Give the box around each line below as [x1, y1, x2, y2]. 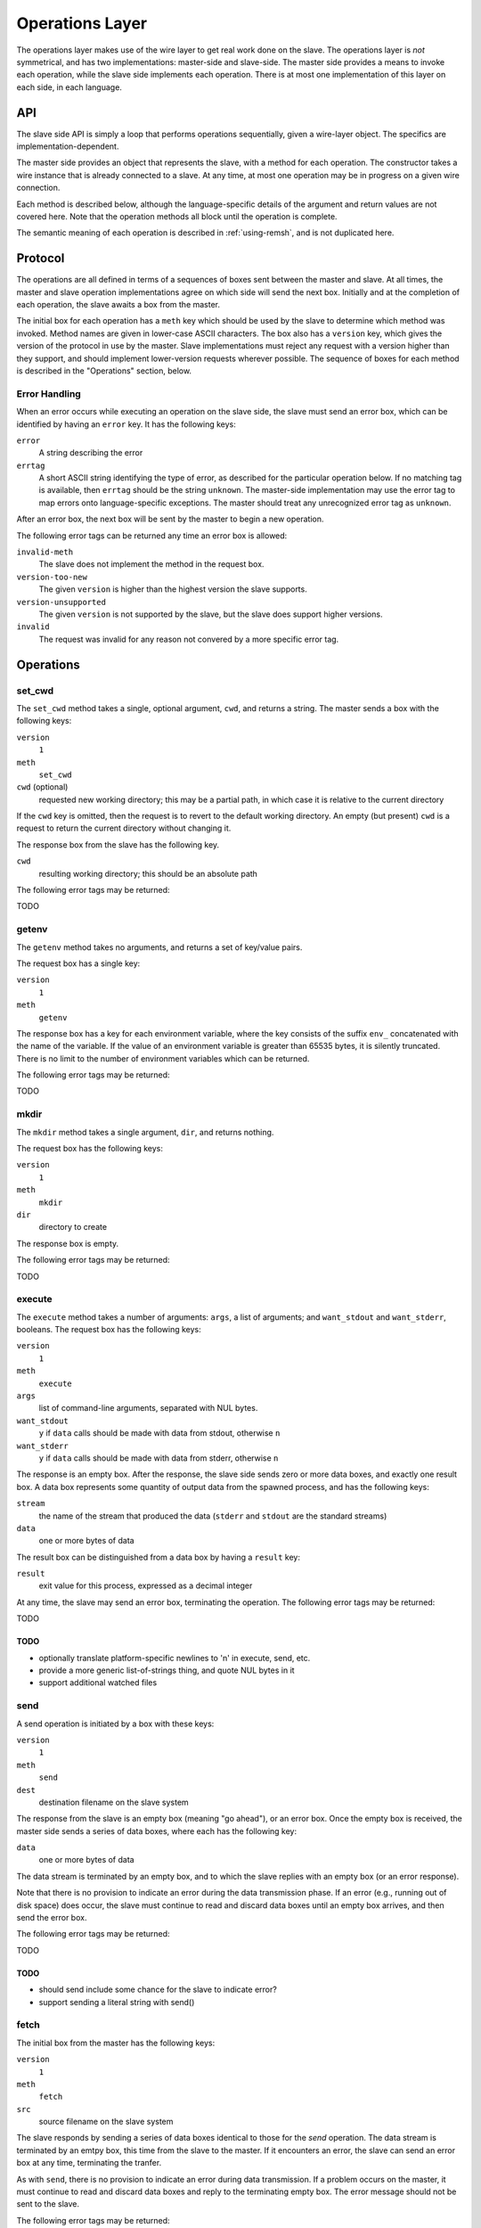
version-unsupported [16, 597, 107, 607]
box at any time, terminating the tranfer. [16, 2158, 162, 2168]
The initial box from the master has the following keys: [16, 2037, 216, 2048]
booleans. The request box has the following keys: [16, 1324, 202, 1335]
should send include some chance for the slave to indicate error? [38, 1984, 278, 1995]
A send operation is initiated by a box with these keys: [16, 1718, 215, 1729]
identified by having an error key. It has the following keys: [16, 419, 236, 430]
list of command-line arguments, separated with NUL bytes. [38, 1403, 258, 1413]
